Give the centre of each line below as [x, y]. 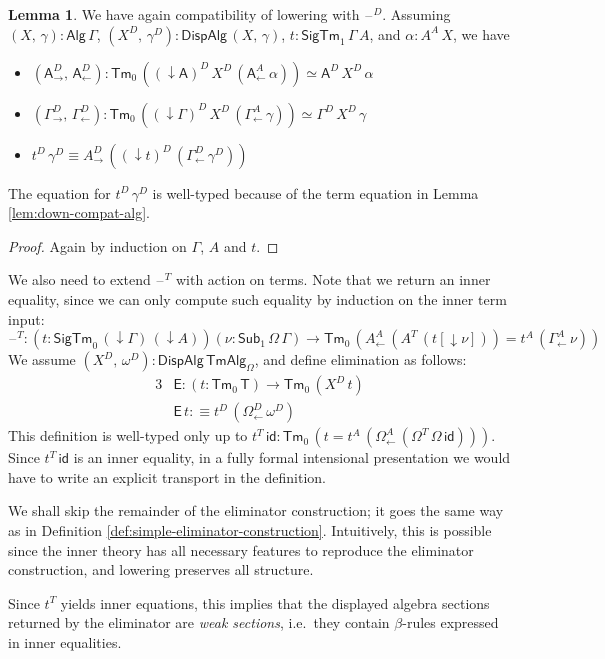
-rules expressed [450, 622]
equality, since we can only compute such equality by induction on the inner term [257, 298]
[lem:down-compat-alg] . [79, 212]
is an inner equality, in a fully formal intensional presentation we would [292, 457]
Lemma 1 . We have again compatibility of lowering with [184, 14]
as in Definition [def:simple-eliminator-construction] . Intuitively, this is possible [250, 530]
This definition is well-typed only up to [128, 435]
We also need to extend [79, 279]
